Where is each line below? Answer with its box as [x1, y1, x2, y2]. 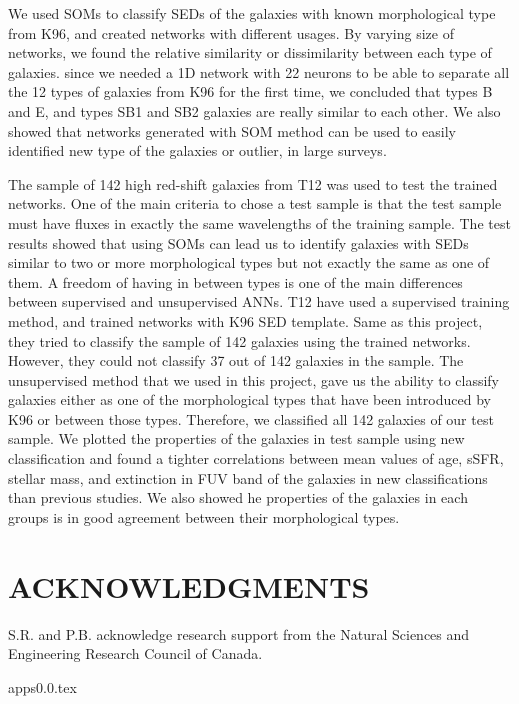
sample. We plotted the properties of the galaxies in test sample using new [8, 428, 465, 449]
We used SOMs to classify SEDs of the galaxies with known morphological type [8, 3, 496, 23]
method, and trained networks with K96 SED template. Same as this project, [8, 310, 483, 331]
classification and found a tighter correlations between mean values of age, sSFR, [8, 448, 504, 469]
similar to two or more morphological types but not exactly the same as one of [8, 252, 490, 273]
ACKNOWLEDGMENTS [8, 565, 370, 606]
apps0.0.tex [8, 676, 77, 697]
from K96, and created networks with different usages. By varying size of [8, 22, 454, 43]
